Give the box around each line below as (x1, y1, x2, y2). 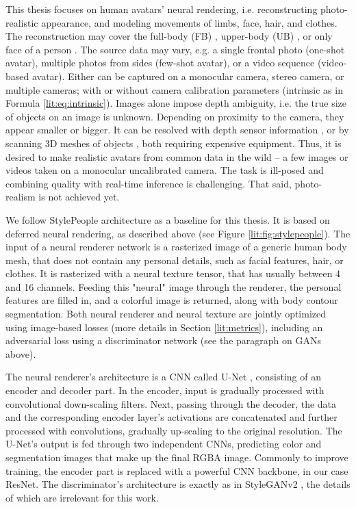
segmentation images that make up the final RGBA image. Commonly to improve (5, 450, 348, 464)
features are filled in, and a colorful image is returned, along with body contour (5, 293, 338, 307)
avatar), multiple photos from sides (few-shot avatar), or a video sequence (5, 55, 315, 70)
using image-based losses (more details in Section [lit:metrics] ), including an (5, 320, 323, 334)
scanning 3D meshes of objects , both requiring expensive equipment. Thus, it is (5, 135, 342, 150)
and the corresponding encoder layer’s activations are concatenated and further (5, 410, 338, 424)
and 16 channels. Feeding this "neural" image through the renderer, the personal (5, 279, 342, 294)
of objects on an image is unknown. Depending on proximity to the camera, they (5, 109, 344, 123)
